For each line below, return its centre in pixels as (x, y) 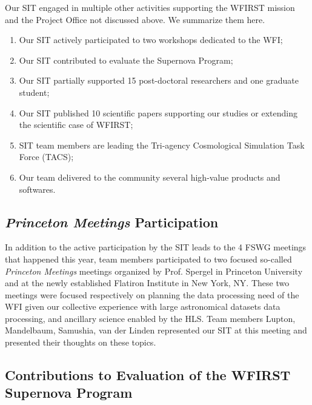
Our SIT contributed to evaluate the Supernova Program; (126, 60)
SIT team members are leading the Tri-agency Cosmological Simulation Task (162, 145)
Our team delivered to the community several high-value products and (150, 177)
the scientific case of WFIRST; (76, 125)
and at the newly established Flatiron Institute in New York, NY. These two (147, 283)
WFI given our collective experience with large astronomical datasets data (143, 306)
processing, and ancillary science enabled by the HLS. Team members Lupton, (150, 318)
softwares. (37, 189)
